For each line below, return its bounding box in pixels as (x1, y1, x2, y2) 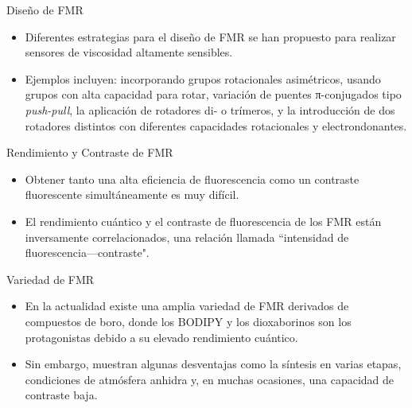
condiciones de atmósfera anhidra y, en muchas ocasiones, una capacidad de (25, 371, 395, 387)
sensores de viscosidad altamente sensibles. (25, 44, 233, 60)
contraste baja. (25, 387, 98, 403)
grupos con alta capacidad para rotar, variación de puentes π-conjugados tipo (25, 86, 402, 103)
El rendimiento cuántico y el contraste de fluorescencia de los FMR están (25, 212, 382, 229)
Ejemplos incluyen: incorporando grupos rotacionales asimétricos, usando (25, 70, 381, 87)
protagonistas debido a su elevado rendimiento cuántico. (25, 328, 298, 345)
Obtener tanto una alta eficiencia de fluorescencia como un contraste (25, 170, 360, 187)
